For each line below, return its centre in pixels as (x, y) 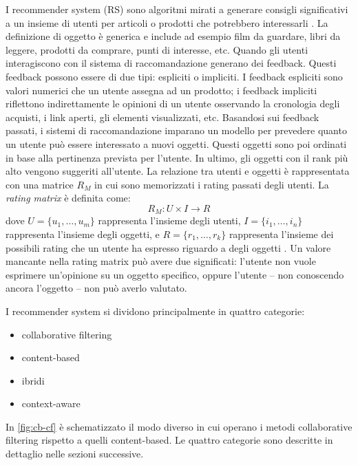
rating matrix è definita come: (68, 198)
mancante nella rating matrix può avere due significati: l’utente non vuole (161, 261)
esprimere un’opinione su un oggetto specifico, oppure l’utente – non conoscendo (175, 274)
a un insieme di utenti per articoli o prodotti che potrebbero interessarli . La (167, 22)
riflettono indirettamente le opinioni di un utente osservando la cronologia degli (173, 104)
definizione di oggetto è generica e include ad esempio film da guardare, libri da (173, 36)
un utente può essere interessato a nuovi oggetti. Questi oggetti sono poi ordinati (176, 143)
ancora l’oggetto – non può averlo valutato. (96, 288)
